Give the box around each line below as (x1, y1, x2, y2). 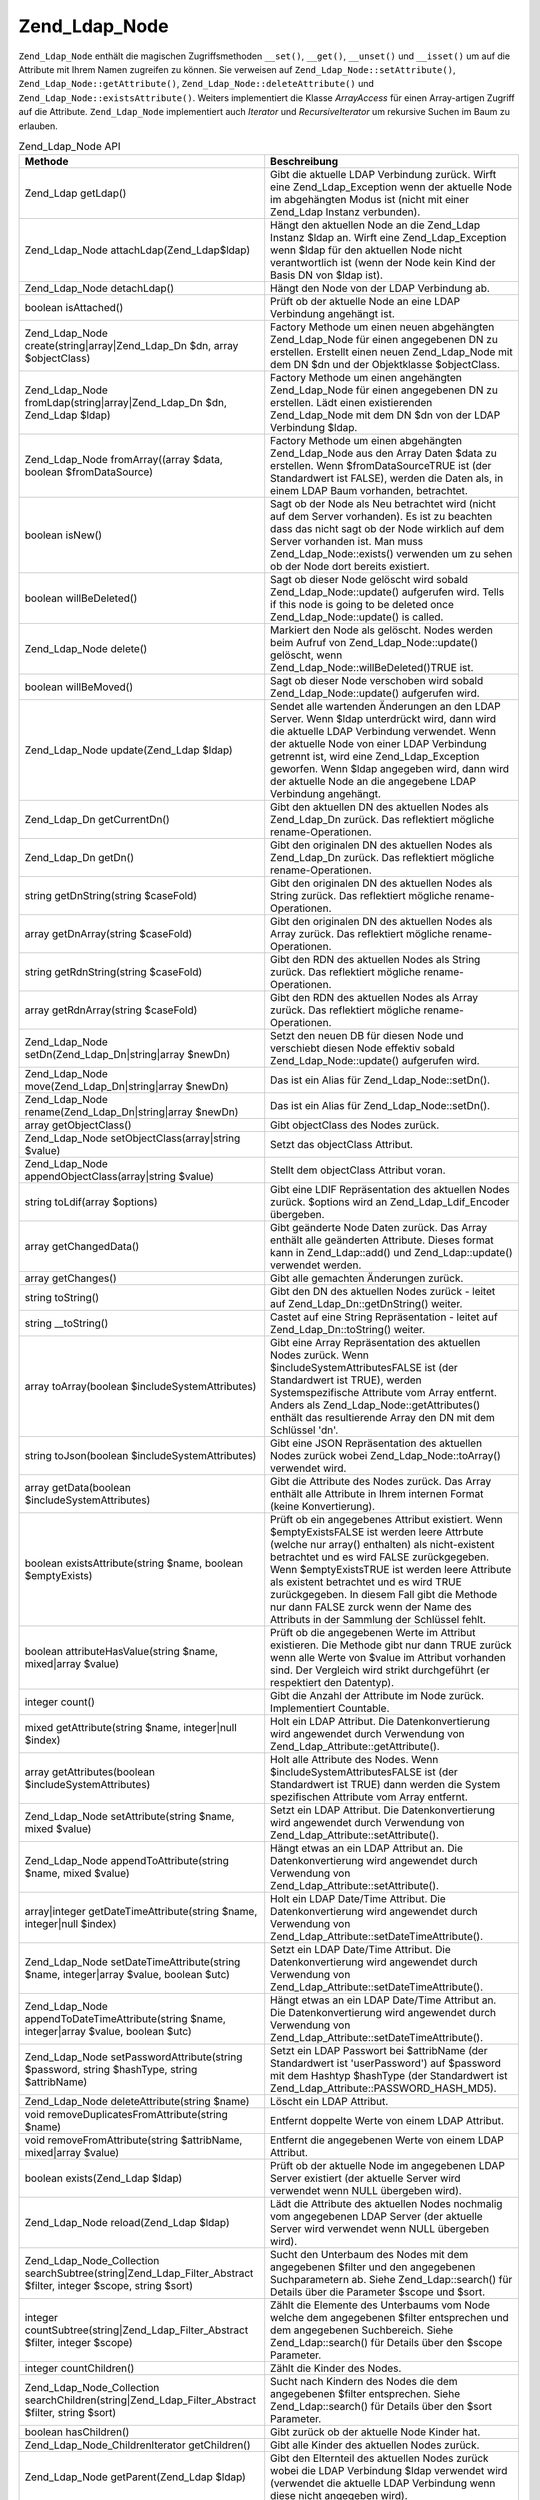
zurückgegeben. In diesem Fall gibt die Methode (270, 1588, 498, 1602)
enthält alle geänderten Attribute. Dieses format (270, 1233, 494, 1247)
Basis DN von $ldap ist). (270, 268, 384, 282)
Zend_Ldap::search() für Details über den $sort (270, 2400, 492, 2414)
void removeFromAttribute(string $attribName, (24, 2133, 243, 2147)
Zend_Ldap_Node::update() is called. (270, 610, 444, 624)
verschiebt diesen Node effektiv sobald (270, 1041, 455, 1055)
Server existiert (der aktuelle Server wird (270, 2171, 461, 2185)
